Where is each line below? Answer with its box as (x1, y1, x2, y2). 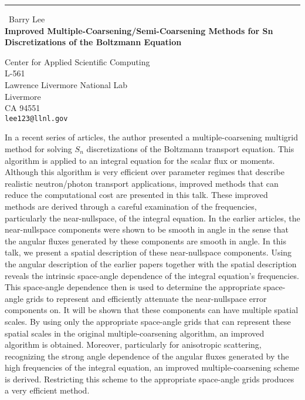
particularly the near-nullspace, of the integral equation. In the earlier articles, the (5, 211, 300, 224)
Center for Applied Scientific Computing (5, 55, 150, 68)
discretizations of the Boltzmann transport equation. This (86, 143, 294, 154)
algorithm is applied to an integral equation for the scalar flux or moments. (5, 154, 275, 166)
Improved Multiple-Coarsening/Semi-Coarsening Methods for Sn (5, 24, 273, 36)
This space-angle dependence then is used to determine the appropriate (5, 281, 261, 293)
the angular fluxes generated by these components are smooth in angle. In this (5, 234, 286, 247)
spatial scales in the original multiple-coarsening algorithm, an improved (5, 327, 265, 339)
